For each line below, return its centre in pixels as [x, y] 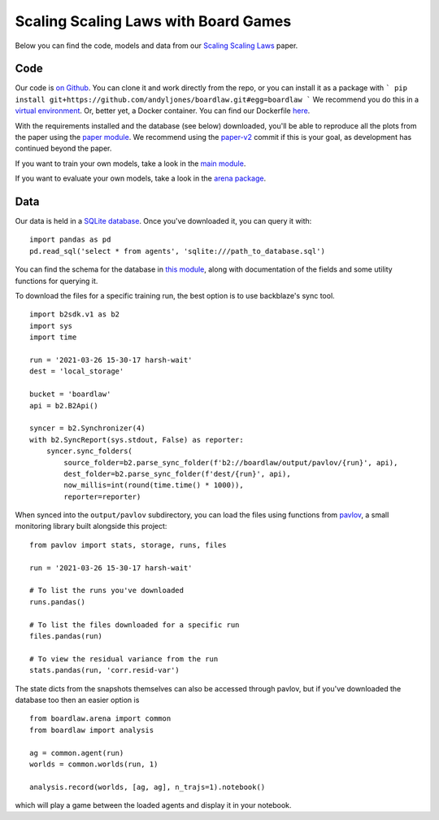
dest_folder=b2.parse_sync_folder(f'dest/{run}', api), [178, 473]
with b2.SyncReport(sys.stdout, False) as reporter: [137, 440]
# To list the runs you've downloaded [107, 591]
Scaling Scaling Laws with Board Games [153, 21]
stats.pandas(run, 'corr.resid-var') [105, 670]
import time [53, 337]
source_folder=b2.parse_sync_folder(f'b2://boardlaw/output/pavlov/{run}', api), [231, 462]
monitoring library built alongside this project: [91, 526]
